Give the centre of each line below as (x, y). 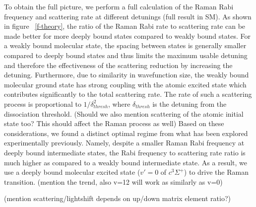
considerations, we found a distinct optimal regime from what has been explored (126, 133)
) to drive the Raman (216, 172)
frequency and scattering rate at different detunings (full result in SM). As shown (128, 16)
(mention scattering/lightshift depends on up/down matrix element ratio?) (117, 198)
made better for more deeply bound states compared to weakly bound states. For (127, 35)
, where (119, 103)
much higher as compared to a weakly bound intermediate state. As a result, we (126, 162)
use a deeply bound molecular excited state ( (72, 172)
